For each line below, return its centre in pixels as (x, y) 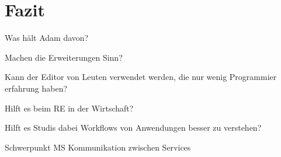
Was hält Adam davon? (47, 38)
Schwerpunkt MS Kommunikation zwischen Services (98, 147)
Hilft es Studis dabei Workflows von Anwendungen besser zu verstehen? (133, 128)
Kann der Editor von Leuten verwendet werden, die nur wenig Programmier (141, 77)
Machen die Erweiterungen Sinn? (64, 57)
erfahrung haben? (36, 88)
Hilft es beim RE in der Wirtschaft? (69, 108)
